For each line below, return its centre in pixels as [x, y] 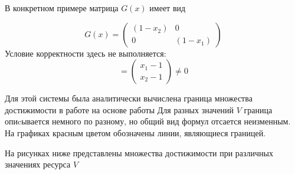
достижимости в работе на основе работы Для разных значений [119, 109]
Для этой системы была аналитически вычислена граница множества [129, 98]
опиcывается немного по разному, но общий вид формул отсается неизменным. [148, 121]
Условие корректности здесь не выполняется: [86, 53]
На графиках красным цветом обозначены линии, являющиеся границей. [135, 132]
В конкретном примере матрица [62, 8]
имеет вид [168, 8]
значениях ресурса [38, 164]
